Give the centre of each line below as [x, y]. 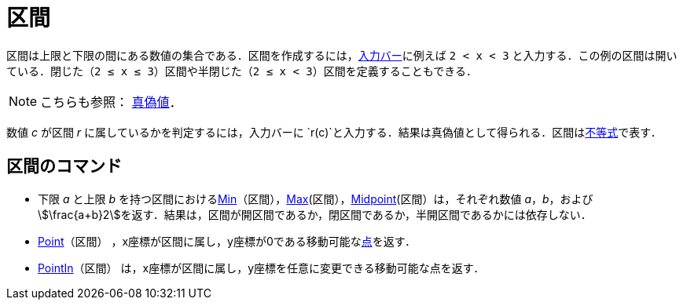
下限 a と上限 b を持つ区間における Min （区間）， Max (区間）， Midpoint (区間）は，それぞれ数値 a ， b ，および [316, 199]
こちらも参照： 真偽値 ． [111, 102]
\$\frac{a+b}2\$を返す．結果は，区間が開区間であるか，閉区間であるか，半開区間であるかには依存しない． [315, 214]
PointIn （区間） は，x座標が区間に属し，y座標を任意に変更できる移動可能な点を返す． [261, 268]
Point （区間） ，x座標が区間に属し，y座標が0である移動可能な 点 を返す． [227, 241]
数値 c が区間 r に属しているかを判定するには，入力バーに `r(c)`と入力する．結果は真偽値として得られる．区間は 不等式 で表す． [334, 132]
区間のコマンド [64, 166]
